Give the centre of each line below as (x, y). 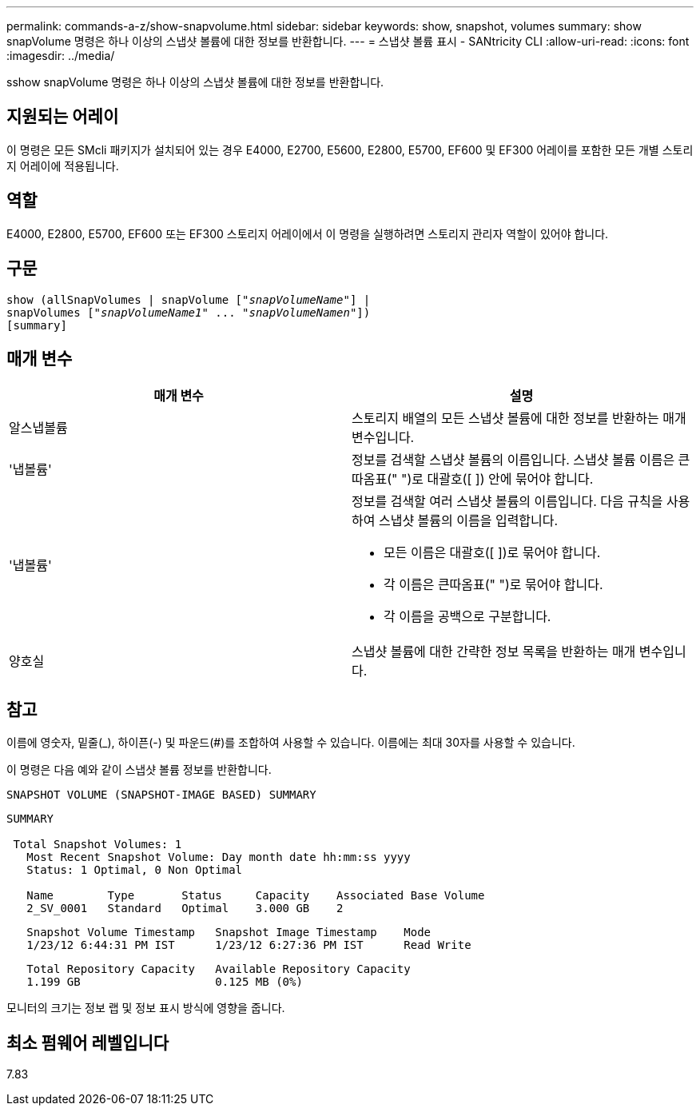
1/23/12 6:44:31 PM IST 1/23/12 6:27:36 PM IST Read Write (249, 945)
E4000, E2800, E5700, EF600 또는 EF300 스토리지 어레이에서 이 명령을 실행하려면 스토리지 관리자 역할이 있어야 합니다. (308, 233)
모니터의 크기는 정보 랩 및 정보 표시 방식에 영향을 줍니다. (146, 1008)
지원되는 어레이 (63, 117)
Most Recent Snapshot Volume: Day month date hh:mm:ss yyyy (219, 857)
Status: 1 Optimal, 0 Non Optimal (135, 870)
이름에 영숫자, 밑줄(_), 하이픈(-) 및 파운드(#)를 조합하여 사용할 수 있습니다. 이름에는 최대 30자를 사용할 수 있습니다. (291, 743)
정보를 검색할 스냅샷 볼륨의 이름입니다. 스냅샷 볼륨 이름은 (513, 460)
